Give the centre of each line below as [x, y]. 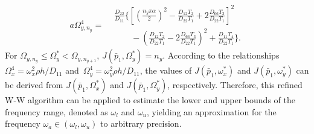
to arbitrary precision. [141, 123]
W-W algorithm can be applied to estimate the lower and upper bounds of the [150, 100]
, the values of [166, 70]
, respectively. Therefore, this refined [235, 85]
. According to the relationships [221, 55]
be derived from [34, 85]
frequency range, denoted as [56, 111]
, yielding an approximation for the [211, 111]
